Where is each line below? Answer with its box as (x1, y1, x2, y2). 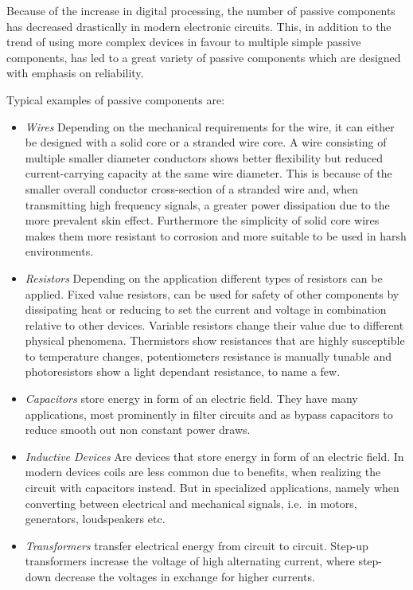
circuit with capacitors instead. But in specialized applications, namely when (25, 479, 399, 496)
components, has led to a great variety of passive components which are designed (6, 49, 401, 65)
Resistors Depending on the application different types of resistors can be (25, 269, 383, 286)
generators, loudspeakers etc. (25, 510, 166, 527)
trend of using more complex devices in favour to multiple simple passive (6, 33, 361, 50)
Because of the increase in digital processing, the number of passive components (6, 2, 395, 18)
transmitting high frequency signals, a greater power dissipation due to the (25, 196, 390, 213)
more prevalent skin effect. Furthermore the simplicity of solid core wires (25, 212, 380, 229)
